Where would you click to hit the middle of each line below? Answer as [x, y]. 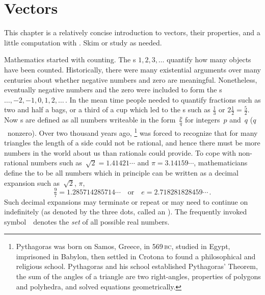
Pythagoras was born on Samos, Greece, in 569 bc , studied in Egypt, [123, 246]
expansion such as [32, 182]
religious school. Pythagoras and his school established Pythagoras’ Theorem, [137, 266]
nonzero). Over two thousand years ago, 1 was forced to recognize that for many [132, 132]
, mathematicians [221, 163]
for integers [202, 120]
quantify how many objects [209, 59]
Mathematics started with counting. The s [70, 59]
